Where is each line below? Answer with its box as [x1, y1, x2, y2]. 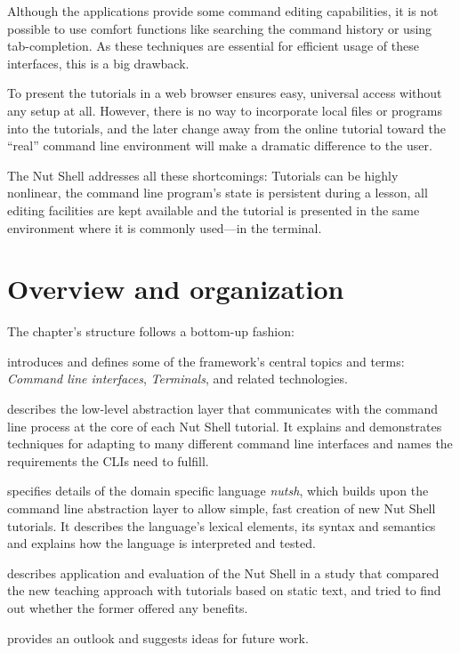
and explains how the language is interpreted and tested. [7, 534, 316, 552]
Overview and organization [7, 270, 344, 307]
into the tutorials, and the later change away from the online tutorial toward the [7, 118, 447, 137]
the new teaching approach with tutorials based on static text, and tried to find [7, 581, 441, 600]
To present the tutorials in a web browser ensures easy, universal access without [7, 84, 442, 102]
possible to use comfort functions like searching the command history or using [7, 19, 432, 37]
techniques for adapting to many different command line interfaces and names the [7, 434, 453, 453]
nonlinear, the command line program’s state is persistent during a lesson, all [7, 183, 428, 202]
